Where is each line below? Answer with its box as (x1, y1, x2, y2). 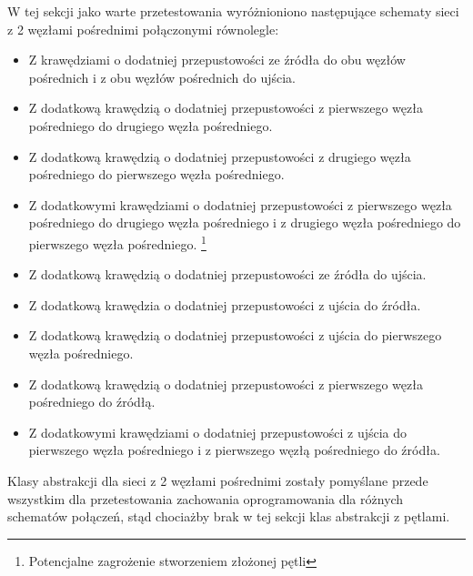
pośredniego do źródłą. (28, 392, 156, 411)
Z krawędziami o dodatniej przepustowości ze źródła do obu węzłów (28, 50, 406, 69)
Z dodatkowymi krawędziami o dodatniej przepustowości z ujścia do (28, 422, 408, 441)
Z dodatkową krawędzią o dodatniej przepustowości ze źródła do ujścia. (28, 265, 427, 284)
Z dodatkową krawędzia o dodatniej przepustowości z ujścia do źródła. (28, 295, 421, 314)
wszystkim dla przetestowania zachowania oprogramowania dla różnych (7, 489, 404, 508)
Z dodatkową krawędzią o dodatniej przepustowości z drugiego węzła (28, 147, 411, 166)
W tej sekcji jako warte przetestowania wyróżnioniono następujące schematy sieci (7, 2, 459, 20)
